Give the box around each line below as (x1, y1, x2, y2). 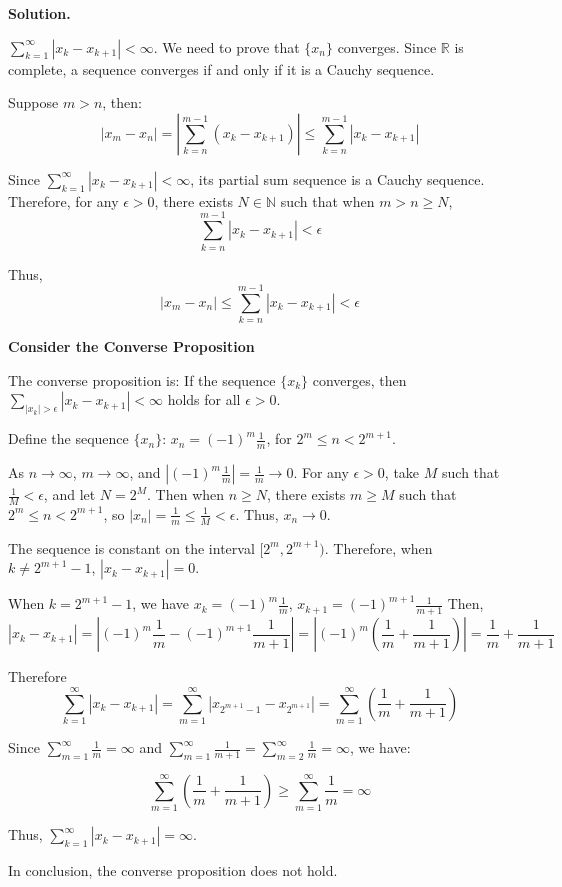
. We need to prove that (153, 36, 300, 57)
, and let (43, 484, 96, 505)
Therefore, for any (8, 190, 119, 211)
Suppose (8, 92, 59, 113)
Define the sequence (8, 428, 129, 449)
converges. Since (337, 36, 437, 57)
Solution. (8, 3, 71, 23)
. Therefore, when (324, 537, 433, 558)
